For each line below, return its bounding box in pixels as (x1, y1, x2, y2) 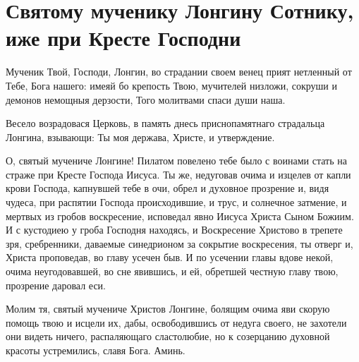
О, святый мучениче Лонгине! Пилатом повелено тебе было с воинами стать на (6, 153, 347, 168)
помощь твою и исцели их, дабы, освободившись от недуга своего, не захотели (6, 315, 347, 330)
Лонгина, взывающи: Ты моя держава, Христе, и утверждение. (6, 129, 275, 144)
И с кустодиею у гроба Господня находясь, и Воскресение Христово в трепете (6, 222, 343, 237)
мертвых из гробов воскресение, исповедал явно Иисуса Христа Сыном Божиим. (6, 208, 354, 223)
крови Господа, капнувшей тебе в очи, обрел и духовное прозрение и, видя (6, 181, 329, 195)
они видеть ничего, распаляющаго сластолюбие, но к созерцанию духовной (6, 329, 330, 344)
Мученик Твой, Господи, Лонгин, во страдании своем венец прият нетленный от (6, 64, 352, 79)
